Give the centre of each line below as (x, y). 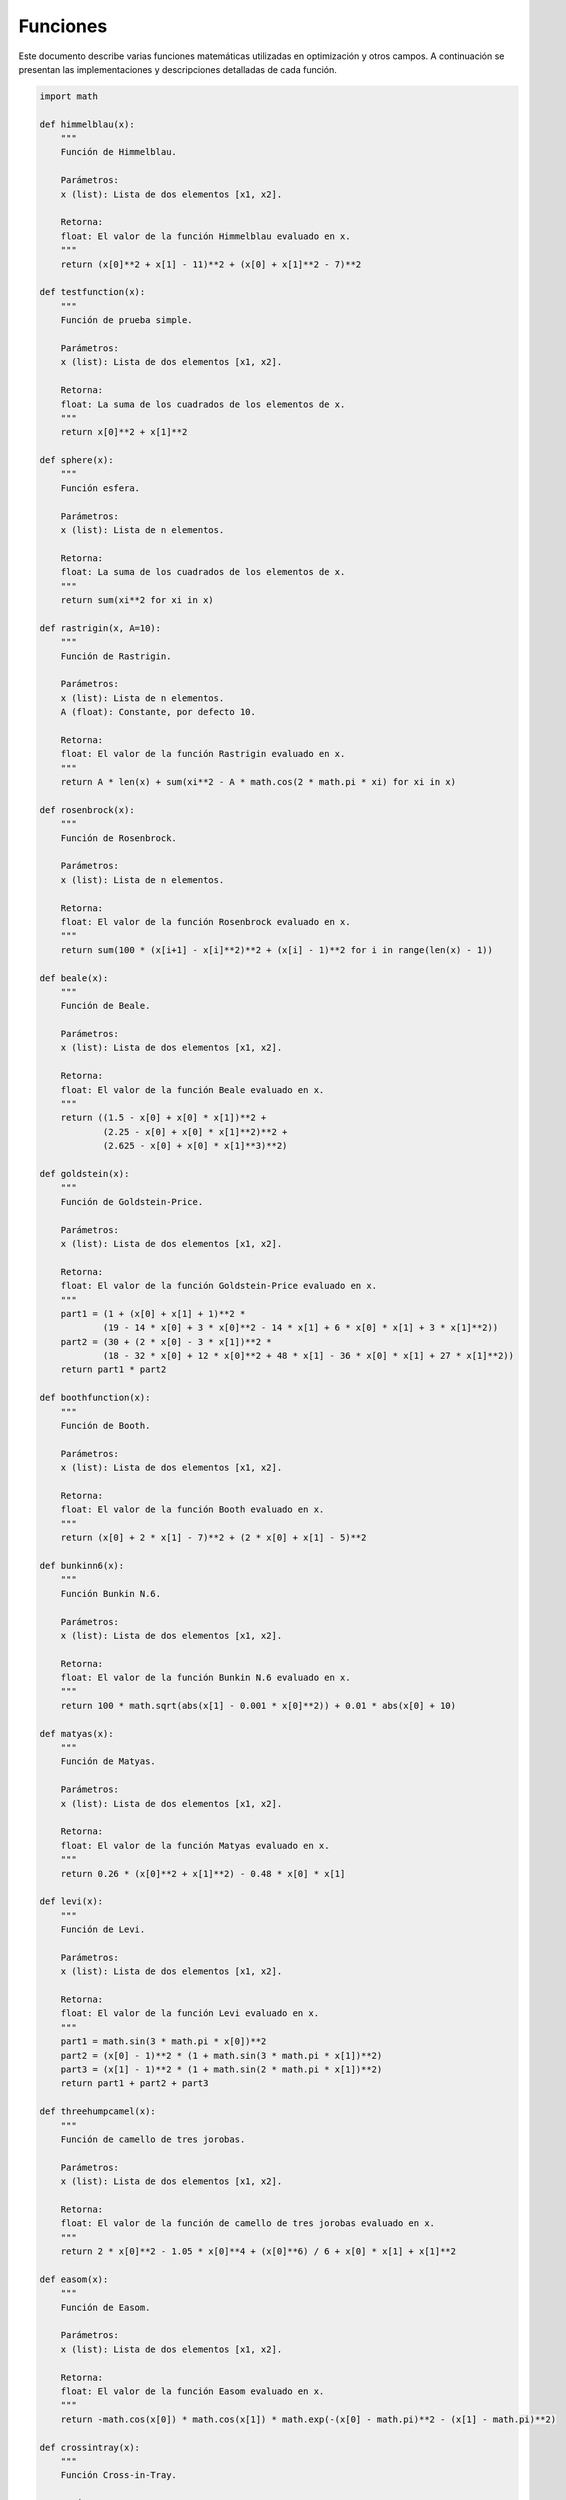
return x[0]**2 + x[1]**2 (124, 432)
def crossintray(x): (89, 2447)
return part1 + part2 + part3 (134, 2083)
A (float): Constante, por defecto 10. (158, 712)
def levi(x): (71, 1901)
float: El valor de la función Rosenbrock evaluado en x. (205, 921)
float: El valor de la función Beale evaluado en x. (192, 1089)
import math (69, 96)
